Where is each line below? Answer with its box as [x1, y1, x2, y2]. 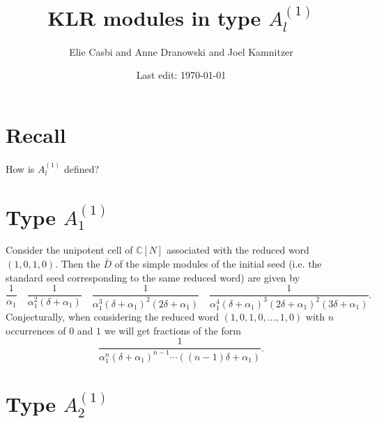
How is [6, 161, 35, 176]
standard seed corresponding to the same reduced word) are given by [6, 270, 300, 284]
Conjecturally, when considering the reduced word [6, 309, 219, 324]
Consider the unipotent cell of [6, 243, 133, 257]
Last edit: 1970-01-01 [136, 68, 226, 82]
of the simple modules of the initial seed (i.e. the [114, 256, 322, 271]
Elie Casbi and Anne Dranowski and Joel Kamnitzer [69, 44, 293, 59]
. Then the [55, 256, 100, 271]
